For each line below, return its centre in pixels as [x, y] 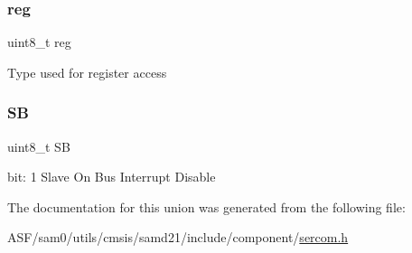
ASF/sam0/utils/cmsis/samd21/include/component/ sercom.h [178, 237]
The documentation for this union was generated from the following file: [206, 206]
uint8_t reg [39, 42]
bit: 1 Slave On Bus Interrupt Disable [112, 177]
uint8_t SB [39, 146]
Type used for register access [87, 72]
